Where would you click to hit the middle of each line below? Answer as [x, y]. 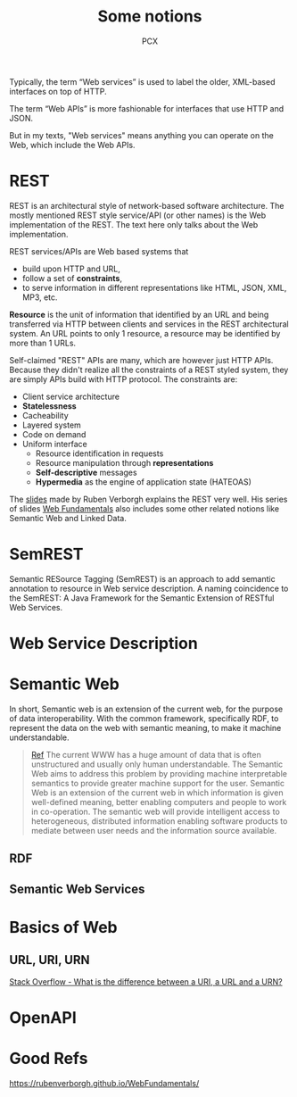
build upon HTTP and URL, [71, 269]
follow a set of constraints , [72, 278]
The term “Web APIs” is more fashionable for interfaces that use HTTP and [146, 108]
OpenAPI [43, 1017]
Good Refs [49, 1059]
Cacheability [45, 415]
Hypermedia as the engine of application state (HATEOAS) [144, 482]
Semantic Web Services [77, 889]
